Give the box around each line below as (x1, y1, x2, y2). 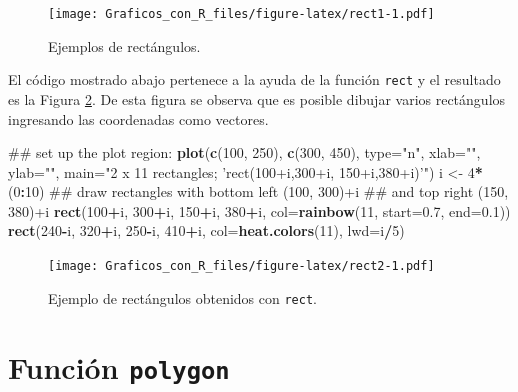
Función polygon (8, 346, 230, 387)
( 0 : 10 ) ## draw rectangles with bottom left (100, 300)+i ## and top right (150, (8, 181, 509, 202)
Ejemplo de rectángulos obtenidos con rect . (48, 287, 317, 308)
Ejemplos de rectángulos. (48, 35, 201, 56)
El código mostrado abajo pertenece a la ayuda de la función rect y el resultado (8, 69, 501, 90)
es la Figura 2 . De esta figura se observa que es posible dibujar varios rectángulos (8, 88, 506, 109)
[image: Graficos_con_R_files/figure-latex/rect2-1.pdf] (48, 259, 435, 274)
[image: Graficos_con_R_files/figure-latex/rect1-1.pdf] (48, 7, 435, 21)
